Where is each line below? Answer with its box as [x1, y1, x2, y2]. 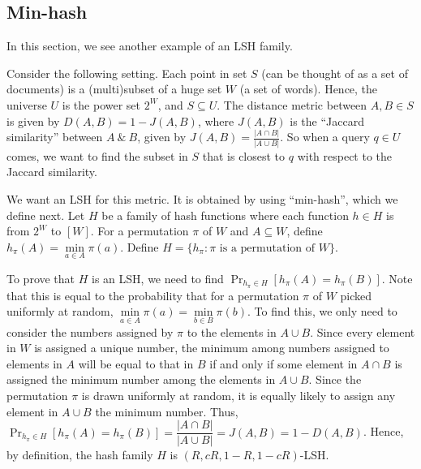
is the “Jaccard [290, 112, 364, 129]
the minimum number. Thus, [95, 402, 238, 420]
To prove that [6, 269, 75, 286]
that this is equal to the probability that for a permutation [6, 286, 299, 303]
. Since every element [310, 323, 415, 340]
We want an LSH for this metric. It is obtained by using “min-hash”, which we [6, 190, 398, 207]
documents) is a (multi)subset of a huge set [6, 80, 222, 97]
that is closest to [202, 147, 286, 164]
